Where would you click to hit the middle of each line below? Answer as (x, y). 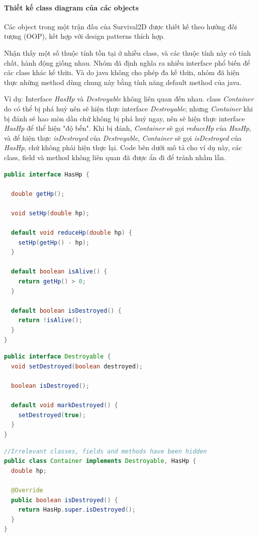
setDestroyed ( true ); (52, 415)
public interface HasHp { (47, 174)
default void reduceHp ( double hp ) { (72, 233)
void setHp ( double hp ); (50, 213)
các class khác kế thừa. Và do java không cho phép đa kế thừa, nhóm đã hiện (122, 72)
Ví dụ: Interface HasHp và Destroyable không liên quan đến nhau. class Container (129, 99)
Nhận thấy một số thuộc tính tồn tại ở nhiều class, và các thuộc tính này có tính (128, 52)
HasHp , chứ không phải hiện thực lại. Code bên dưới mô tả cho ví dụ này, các (123, 147)
